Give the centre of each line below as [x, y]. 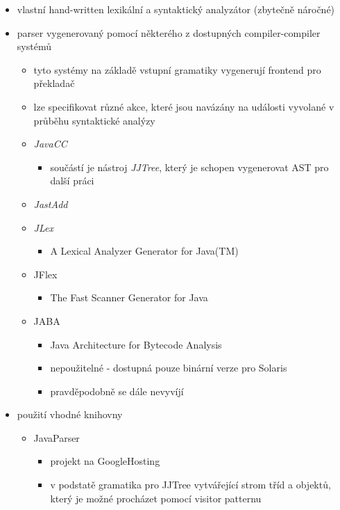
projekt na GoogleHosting [105, 461]
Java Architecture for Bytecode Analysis [136, 344]
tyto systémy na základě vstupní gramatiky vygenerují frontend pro [177, 69]
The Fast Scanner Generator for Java [129, 297]
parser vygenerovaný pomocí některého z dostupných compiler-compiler [169, 32]
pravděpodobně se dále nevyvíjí [117, 391]
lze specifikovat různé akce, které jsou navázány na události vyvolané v [184, 106]
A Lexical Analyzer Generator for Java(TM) [144, 251]
